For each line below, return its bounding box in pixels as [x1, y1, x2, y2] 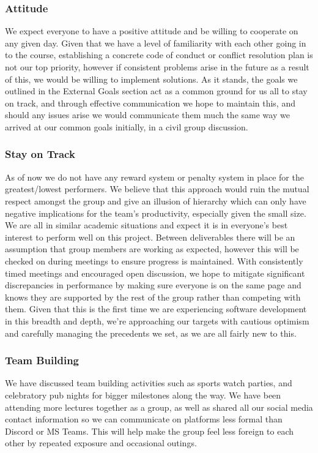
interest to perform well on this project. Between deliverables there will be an [5, 230, 295, 243]
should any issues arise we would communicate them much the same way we [5, 108, 290, 121]
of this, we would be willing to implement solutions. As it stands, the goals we [5, 72, 298, 85]
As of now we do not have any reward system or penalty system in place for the [5, 170, 304, 183]
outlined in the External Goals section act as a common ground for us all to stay [5, 84, 308, 97]
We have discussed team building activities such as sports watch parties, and [5, 376, 292, 389]
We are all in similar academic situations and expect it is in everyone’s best [5, 219, 288, 231]
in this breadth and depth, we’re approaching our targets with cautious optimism [5, 314, 309, 327]
